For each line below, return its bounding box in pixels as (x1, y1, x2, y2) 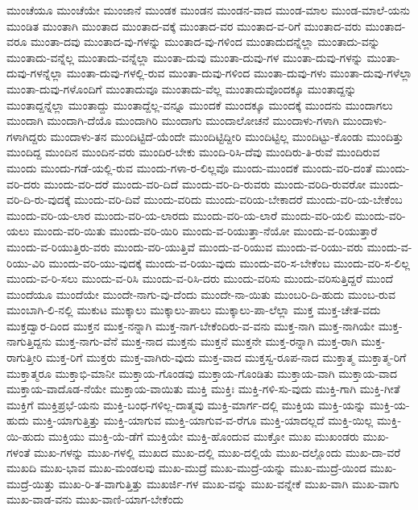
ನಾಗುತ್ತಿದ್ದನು (6, 333, 52, 350)
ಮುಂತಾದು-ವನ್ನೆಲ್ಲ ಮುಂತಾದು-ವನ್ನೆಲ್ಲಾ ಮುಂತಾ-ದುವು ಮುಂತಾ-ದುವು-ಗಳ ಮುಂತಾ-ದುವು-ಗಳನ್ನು (6, 48, 363, 65)
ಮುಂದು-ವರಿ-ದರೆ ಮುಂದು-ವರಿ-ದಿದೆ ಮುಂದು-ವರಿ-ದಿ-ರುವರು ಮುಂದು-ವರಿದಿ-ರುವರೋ (43, 175, 366, 192)
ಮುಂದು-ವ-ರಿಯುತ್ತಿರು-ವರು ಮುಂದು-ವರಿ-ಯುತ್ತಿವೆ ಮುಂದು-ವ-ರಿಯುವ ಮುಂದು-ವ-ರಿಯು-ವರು (6, 238, 364, 255)
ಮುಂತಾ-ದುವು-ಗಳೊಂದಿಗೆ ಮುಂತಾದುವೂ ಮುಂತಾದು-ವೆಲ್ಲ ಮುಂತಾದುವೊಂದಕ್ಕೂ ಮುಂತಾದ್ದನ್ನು (6, 80, 357, 97)
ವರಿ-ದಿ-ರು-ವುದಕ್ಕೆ (6, 191, 71, 208)
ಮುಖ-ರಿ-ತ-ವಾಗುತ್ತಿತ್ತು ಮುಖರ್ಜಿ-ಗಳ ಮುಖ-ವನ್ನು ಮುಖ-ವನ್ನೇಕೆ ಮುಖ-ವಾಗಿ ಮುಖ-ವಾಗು (58, 475, 399, 491)
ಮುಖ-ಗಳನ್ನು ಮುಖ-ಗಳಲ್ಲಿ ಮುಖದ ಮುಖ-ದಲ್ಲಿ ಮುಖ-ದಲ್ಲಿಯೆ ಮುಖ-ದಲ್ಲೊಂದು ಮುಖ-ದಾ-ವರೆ (34, 443, 401, 460)
